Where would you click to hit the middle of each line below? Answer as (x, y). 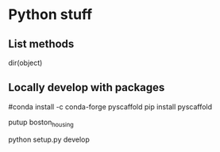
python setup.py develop (49, 139)
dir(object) (25, 63)
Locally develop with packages (87, 87)
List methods (41, 44)
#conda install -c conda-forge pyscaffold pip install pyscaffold (110, 106)
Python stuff (50, 15)
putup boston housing (41, 123)
